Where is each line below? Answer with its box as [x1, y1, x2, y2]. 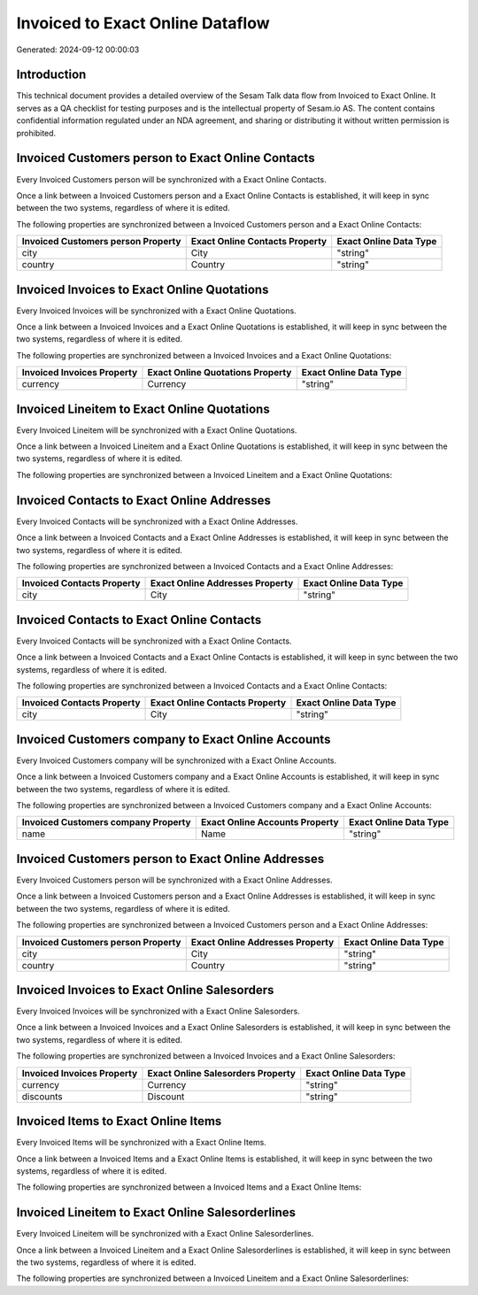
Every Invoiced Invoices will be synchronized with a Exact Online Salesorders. [16, 1006, 301, 1017]
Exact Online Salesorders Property [147, 1067, 297, 1079]
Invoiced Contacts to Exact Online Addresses [16, 492, 272, 508]
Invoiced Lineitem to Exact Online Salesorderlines [16, 1205, 297, 1221]
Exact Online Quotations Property [147, 366, 292, 379]
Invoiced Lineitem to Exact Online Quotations [16, 401, 270, 416]
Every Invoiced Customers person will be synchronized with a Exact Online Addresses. [16, 875, 333, 885]
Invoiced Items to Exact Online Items [16, 1114, 222, 1129]
